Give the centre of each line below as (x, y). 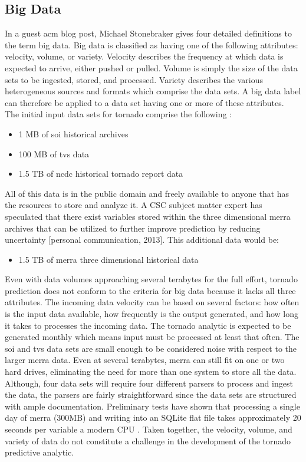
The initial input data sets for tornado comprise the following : (118, 114)
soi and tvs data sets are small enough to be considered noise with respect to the (151, 348)
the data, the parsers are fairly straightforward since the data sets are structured (151, 395)
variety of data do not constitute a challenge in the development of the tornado (148, 440)
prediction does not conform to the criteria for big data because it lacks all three (150, 290)
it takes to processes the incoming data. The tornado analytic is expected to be (148, 325)
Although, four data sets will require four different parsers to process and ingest (149, 383)
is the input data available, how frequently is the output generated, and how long (152, 314)
